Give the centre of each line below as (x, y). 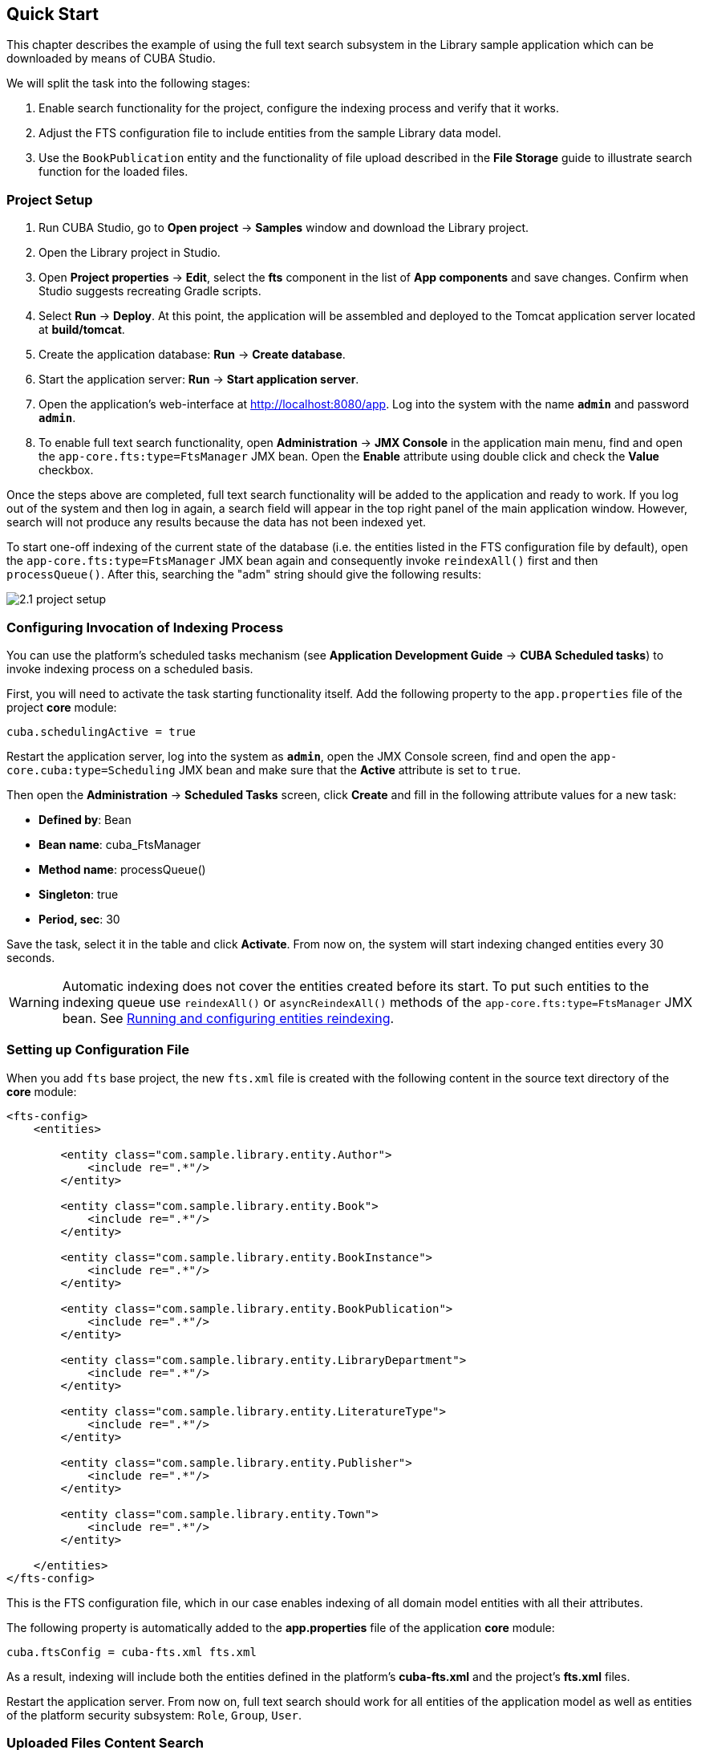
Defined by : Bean (85, 819)
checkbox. (66, 470)
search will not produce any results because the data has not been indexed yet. (217, 522)
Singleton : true (79, 894)
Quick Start (53, 14)
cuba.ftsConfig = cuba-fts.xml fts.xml (132, 1652)
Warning (34, 1002)
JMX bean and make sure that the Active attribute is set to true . (350, 769)
